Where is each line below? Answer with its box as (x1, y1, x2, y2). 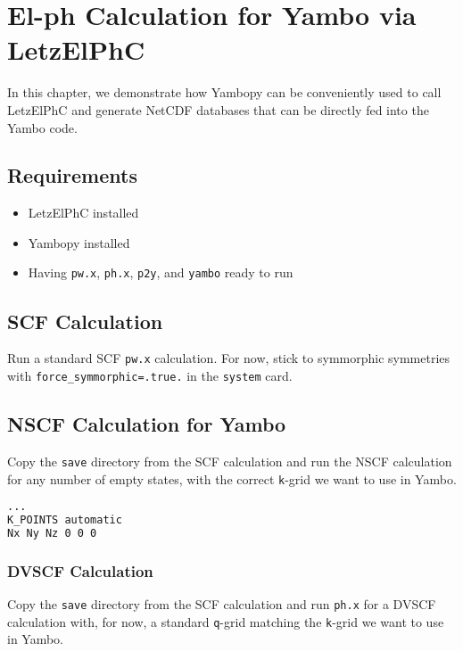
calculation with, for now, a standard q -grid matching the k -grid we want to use (7, 612, 444, 630)
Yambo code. (7, 118, 78, 136)
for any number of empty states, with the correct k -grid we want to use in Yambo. (7, 469, 457, 488)
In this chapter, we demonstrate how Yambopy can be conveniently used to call (7, 83, 442, 102)
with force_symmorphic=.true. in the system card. (7, 367, 293, 384)
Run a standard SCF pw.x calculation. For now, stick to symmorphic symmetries (7, 349, 451, 367)
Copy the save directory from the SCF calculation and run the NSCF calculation (7, 451, 452, 470)
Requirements (7, 161, 137, 189)
